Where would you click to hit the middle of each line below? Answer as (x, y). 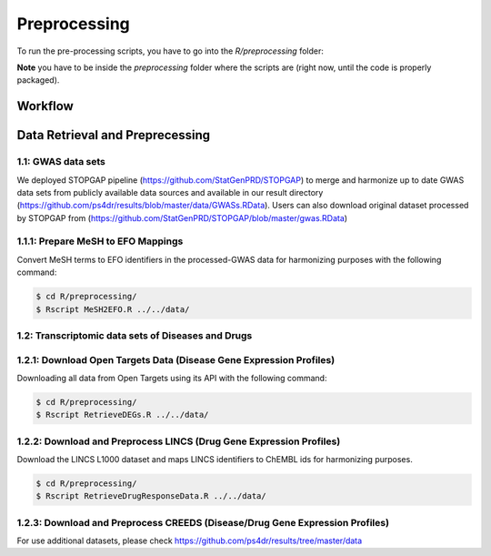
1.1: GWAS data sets (61, 162)
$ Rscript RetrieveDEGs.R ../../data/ (122, 415)
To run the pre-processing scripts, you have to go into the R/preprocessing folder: (170, 51)
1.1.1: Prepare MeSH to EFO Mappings (100, 241)
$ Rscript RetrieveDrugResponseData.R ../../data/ (151, 496)
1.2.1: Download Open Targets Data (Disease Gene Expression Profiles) (176, 359)
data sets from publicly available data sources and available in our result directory (170, 192)
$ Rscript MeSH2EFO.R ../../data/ (113, 309)
